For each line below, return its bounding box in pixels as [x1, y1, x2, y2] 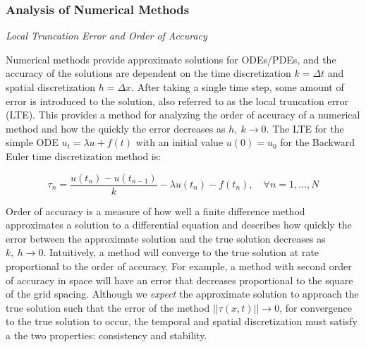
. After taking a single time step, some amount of [131, 80, 344, 94]
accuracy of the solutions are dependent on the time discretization [6, 66, 291, 80]
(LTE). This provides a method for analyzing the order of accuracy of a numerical [6, 107, 360, 122]
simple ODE [6, 135, 59, 150]
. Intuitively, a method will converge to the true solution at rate [43, 245, 319, 260]
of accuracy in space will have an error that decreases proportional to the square [6, 272, 353, 287]
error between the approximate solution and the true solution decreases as [6, 231, 326, 245]
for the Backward [280, 135, 355, 150]
